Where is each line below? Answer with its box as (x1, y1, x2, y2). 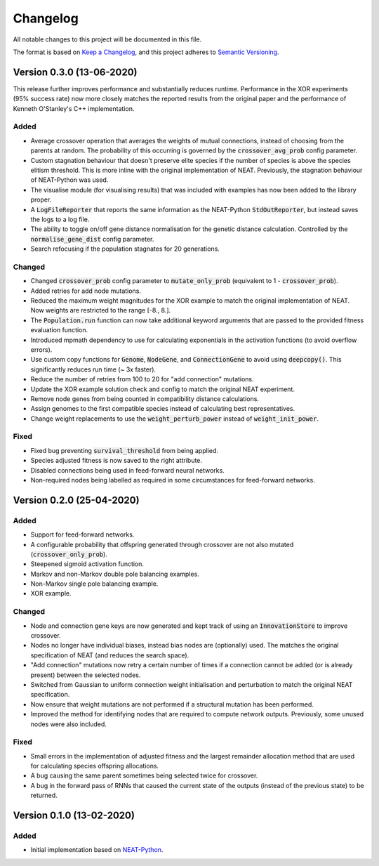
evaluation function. (30, 326, 88, 334)
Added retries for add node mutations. (30, 287, 142, 295)
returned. (30, 791, 58, 800)
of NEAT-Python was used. (30, 176, 109, 184)
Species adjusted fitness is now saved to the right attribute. (30, 457, 203, 465)
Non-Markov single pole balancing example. (30, 579, 159, 588)
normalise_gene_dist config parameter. (30, 235, 154, 243)
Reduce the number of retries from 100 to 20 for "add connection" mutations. (30, 375, 254, 383)
